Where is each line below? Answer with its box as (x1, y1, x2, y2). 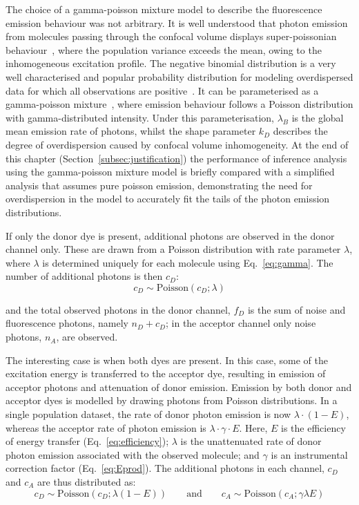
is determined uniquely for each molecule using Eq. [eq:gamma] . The (42, 255, 333, 269)
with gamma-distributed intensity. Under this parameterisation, (6, 110, 275, 124)
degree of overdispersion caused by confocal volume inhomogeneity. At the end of (6, 137, 349, 151)
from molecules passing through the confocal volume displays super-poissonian (6, 29, 337, 44)
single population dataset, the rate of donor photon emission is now (6, 407, 291, 421)
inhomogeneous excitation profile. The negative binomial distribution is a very (6, 56, 336, 70)
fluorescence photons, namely (6, 316, 128, 330)
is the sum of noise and (247, 302, 346, 316)
